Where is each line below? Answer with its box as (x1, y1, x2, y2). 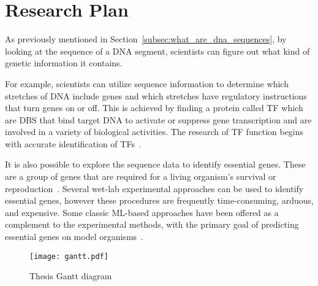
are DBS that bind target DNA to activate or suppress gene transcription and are (5, 113, 312, 126)
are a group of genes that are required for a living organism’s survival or (5, 170, 276, 183)
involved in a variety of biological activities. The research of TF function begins (5, 125, 304, 138)
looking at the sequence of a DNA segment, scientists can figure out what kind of (5, 44, 310, 57)
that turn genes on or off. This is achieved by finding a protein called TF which (5, 101, 303, 114)
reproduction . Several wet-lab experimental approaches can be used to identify (5, 182, 304, 195)
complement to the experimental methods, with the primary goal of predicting (5, 218, 299, 231)
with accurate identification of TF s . (5, 137, 142, 150)
